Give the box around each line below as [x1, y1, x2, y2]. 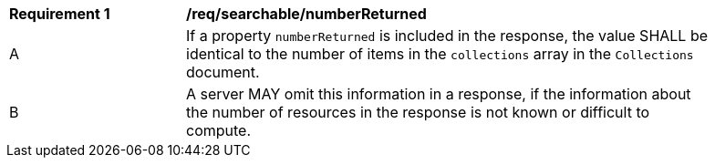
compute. [186, 121, 252, 139]
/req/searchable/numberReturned [186, 5, 427, 23]
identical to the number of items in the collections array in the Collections [186, 45, 694, 63]
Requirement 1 [9, 5, 110, 23]
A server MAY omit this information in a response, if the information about [186, 85, 691, 103]
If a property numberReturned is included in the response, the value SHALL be [186, 26, 709, 45]
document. [186, 63, 260, 81]
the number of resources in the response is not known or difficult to [186, 103, 650, 121]
